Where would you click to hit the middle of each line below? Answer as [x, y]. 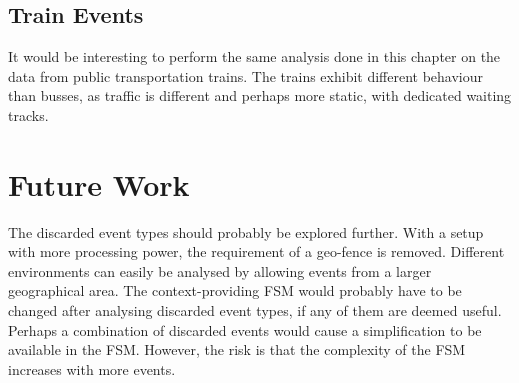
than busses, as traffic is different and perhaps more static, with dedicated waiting [260, 95]
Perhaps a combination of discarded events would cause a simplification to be [245, 329]
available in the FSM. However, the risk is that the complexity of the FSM [237, 349]
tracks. [28, 114]
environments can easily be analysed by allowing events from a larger [220, 270]
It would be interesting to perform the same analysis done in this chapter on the [254, 56]
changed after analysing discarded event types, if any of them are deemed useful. [255, 310]
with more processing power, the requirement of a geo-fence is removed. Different [256, 251]
